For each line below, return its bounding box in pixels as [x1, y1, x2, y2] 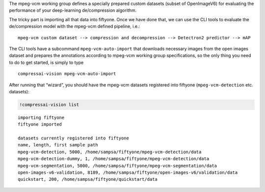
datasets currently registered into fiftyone [18, 136, 130, 141]
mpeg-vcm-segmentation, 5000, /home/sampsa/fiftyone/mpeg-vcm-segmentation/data [18, 163, 217, 168]
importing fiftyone [18, 114, 65, 120]
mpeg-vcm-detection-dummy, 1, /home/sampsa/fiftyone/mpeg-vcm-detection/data [18, 156, 210, 162]
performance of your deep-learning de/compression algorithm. [9, 7, 137, 13]
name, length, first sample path [18, 142, 98, 148]
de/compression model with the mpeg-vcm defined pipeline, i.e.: [9, 24, 140, 29]
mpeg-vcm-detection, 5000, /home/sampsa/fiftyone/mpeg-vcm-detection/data [18, 149, 202, 155]
